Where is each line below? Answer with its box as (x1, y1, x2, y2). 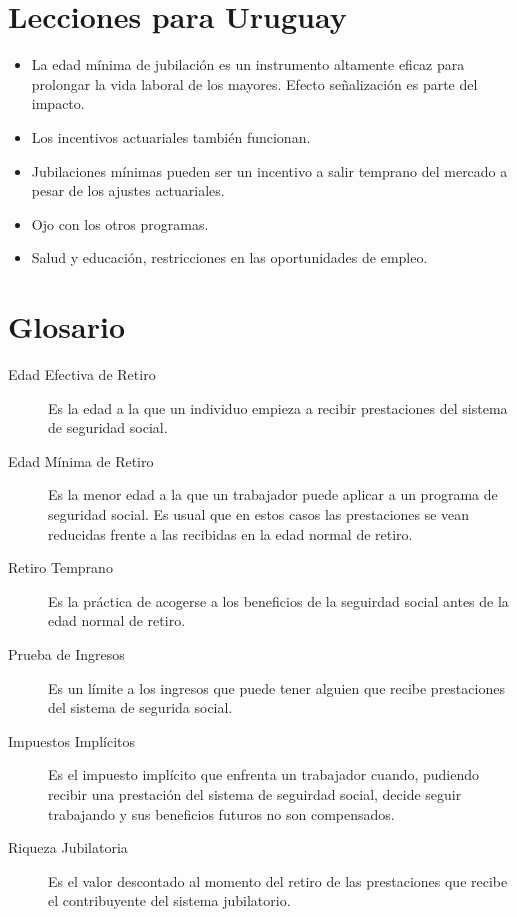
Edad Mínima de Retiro (8, 450, 154, 471)
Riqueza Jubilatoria (8, 837, 128, 858)
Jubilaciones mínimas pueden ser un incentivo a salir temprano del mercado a (31, 160, 508, 181)
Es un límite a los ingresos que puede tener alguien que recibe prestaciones (48, 677, 505, 698)
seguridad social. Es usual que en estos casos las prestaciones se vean (48, 503, 470, 524)
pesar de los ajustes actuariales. (31, 180, 225, 201)
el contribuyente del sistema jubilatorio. (48, 890, 291, 911)
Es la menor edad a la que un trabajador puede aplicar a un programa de (48, 484, 498, 505)
